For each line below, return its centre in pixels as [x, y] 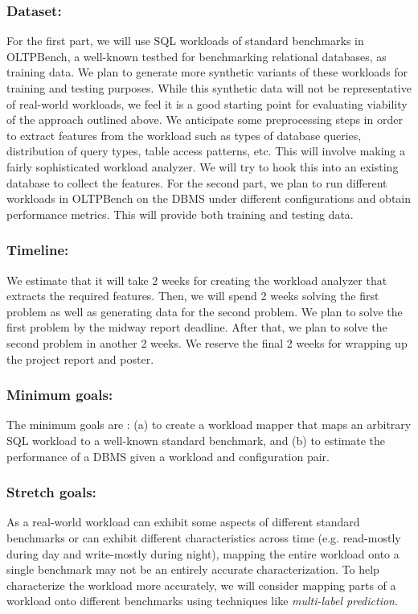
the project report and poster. [80, 359]
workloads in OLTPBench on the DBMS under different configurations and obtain [209, 198]
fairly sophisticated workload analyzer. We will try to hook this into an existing [203, 166]
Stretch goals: [51, 492]
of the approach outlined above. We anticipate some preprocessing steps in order [205, 120]
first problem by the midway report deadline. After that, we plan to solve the [197, 327]
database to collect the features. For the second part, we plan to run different [197, 182]
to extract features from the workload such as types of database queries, [184, 135]
